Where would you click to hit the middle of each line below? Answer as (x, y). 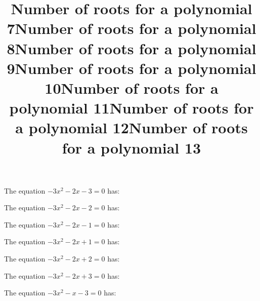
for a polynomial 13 (132, 147)
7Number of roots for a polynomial (132, 28)
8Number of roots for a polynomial (132, 48)
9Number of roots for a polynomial (132, 68)
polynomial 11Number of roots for (132, 108)
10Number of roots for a (132, 87)
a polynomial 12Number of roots (132, 127)
